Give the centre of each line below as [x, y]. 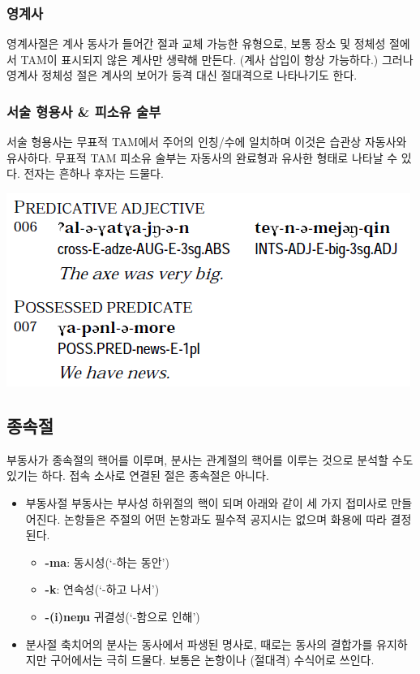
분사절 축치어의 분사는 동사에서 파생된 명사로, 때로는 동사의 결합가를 [199, 644]
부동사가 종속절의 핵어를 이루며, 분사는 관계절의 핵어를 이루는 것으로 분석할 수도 [210, 459]
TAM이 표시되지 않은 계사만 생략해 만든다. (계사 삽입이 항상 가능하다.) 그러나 [217, 59]
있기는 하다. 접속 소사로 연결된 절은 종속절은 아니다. [138, 475]
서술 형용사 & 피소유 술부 [84, 111]
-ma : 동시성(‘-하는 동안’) [107, 562]
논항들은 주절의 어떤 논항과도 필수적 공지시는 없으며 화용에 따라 [225, 518]
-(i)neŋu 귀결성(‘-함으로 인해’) [122, 616]
